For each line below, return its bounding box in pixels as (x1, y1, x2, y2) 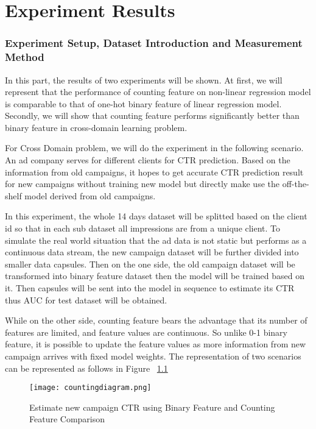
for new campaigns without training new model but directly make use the (5, 177, 279, 190)
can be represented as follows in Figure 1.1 (5, 361, 168, 374)
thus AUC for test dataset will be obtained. (5, 293, 167, 306)
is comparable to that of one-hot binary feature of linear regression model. (5, 97, 282, 110)
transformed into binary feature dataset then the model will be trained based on (5, 269, 305, 282)
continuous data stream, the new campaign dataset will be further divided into (5, 246, 299, 258)
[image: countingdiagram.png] (29, 383, 152, 392)
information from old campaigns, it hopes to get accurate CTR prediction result (5, 165, 304, 178)
